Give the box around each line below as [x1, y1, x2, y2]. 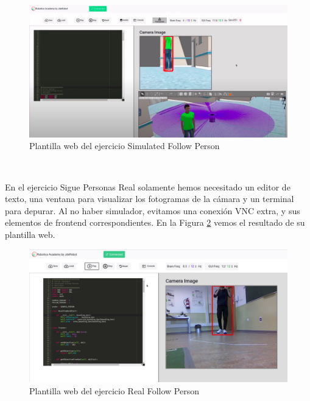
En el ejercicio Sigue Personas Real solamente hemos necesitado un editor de [5, 180, 291, 193]
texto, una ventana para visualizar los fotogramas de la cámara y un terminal [5, 192, 294, 205]
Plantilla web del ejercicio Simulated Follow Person [29, 139, 220, 152]
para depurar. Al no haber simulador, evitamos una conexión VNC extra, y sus [5, 204, 300, 217]
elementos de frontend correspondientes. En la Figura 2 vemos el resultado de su [5, 216, 305, 229]
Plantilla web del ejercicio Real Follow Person [29, 384, 199, 397]
